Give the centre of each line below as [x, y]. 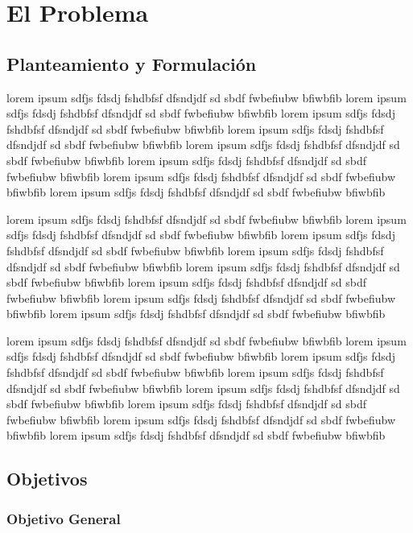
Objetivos [47, 479]
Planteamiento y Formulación [132, 63]
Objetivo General [64, 518]
